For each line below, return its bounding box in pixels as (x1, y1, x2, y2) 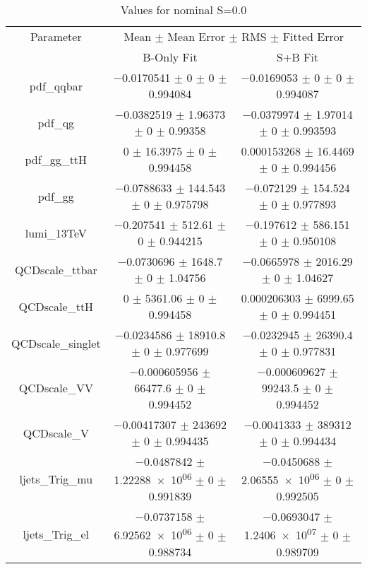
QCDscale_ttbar (14, 261, 97, 278)
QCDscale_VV (18, 380, 93, 396)
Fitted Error (282, 28, 344, 45)
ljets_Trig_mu (19, 470, 93, 487)
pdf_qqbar (29, 77, 83, 94)
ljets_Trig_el (23, 525, 90, 542)
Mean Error (167, 28, 226, 45)
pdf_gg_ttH (25, 151, 88, 168)
